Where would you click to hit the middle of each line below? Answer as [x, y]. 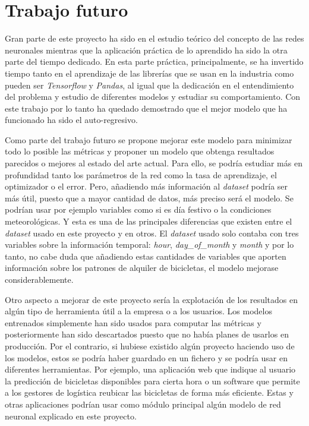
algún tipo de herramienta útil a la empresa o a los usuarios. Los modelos [138, 311]
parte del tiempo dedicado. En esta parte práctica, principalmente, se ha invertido [154, 61]
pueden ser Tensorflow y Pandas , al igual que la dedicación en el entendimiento [149, 85]
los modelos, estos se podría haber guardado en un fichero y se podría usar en [146, 357]
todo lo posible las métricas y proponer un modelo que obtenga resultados [140, 151]
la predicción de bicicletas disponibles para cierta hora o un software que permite [152, 381]
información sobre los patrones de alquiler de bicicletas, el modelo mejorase [142, 268]
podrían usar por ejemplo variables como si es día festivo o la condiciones [138, 209]
